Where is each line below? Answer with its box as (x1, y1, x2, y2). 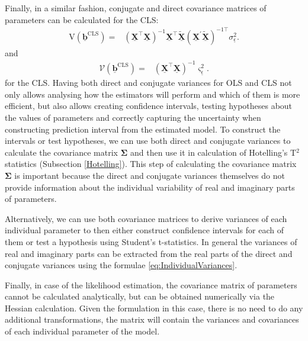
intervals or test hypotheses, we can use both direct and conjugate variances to (5, 134, 291, 147)
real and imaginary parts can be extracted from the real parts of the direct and (5, 247, 293, 259)
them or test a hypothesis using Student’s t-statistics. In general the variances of (5, 235, 297, 247)
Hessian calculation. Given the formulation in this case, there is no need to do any (5, 301, 303, 314)
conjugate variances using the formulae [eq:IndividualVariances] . (5, 259, 238, 271)
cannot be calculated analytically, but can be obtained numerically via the (5, 290, 275, 303)
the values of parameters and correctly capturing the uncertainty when (5, 111, 261, 123)
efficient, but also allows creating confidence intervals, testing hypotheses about (5, 99, 293, 112)
